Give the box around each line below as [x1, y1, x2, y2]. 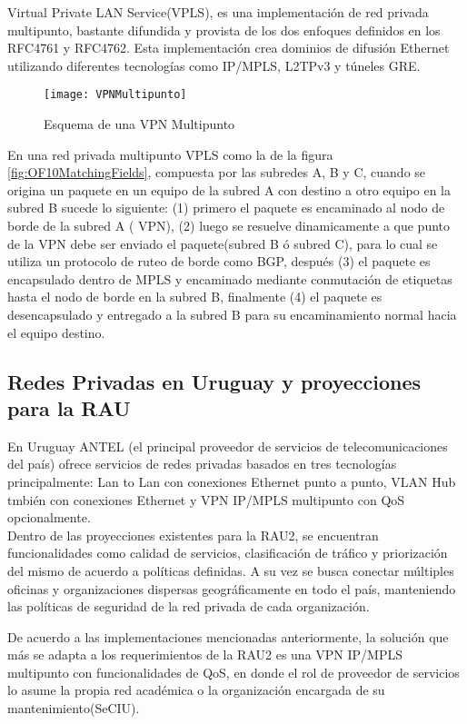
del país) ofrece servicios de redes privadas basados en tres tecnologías [7, 454, 397, 473]
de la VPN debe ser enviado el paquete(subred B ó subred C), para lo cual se [7, 233, 438, 253]
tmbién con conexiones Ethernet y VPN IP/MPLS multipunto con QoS [7, 490, 405, 509]
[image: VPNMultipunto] [44, 88, 187, 102]
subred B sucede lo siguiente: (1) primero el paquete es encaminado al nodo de [7, 198, 445, 217]
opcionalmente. [7, 508, 91, 527]
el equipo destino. [7, 322, 105, 342]
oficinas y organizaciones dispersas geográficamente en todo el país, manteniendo [7, 579, 456, 598]
